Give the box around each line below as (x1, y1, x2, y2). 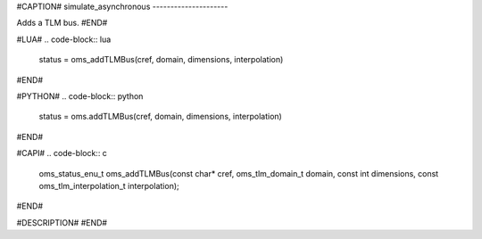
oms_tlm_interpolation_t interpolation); (38, 180, 179, 191)
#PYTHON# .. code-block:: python (16, 90, 144, 102)
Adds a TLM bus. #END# (16, 18, 108, 29)
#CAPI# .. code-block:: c (16, 148, 107, 159)
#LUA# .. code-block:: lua (16, 34, 112, 45)
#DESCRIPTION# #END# (16, 217, 107, 227)
